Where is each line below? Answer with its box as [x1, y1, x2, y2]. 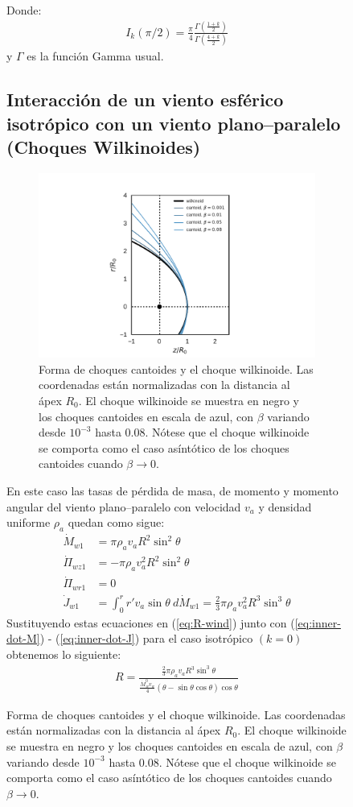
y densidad [258, 498, 312, 515]
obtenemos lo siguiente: [6, 645, 121, 662]
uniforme [6, 514, 51, 531]
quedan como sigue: [68, 514, 165, 531]
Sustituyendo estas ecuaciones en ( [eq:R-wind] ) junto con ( [6, 614, 295, 631]
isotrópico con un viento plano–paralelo [6, 110, 341, 135]
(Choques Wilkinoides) [6, 134, 201, 159]
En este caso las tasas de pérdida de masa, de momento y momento [6, 482, 339, 499]
